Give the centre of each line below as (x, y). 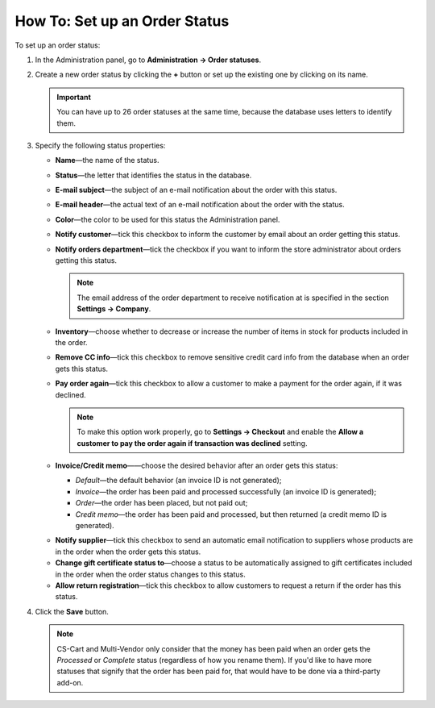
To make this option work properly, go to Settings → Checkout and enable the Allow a (220, 432)
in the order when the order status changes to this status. (150, 574)
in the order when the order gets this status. (128, 552)
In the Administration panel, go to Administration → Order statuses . (148, 60)
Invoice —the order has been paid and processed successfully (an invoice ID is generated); (226, 491)
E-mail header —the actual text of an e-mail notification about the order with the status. (200, 205)
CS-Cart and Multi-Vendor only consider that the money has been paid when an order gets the (213, 648)
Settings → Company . (114, 309)
